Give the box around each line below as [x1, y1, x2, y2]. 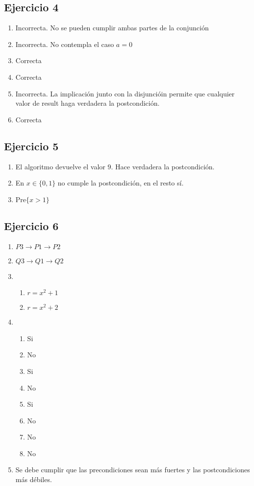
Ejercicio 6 [4, 218, 59, 233]
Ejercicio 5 [4, 138, 59, 153]
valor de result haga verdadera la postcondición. [15, 98, 160, 108]
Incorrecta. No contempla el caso [15, 39, 114, 49]
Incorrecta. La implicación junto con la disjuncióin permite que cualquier [15, 88, 235, 98]
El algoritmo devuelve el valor [15, 161, 105, 171]
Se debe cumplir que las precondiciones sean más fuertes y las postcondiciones [15, 464, 250, 475]
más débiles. [15, 474, 52, 485]
